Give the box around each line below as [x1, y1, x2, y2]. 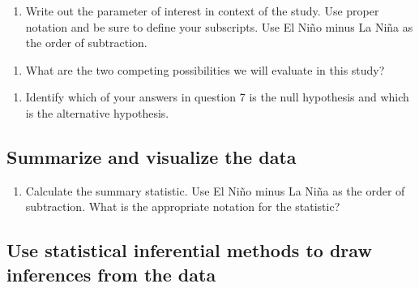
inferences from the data [6, 261, 216, 286]
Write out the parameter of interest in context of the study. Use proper [25, 2, 379, 19]
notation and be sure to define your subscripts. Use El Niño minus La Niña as [25, 18, 413, 35]
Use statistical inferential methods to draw [6, 238, 372, 263]
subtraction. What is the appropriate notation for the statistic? [25, 198, 340, 215]
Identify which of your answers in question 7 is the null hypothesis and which [25, 88, 409, 105]
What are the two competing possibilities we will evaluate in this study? [25, 61, 385, 78]
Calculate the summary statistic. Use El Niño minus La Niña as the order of [25, 182, 405, 199]
